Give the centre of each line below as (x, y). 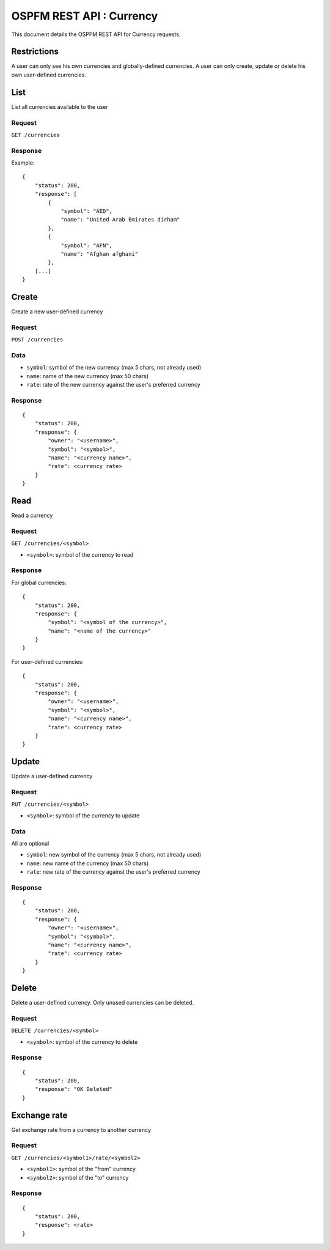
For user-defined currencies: (47, 661)
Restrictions (35, 52)
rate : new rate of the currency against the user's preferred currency (114, 872)
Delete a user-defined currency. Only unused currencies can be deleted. (103, 1003)
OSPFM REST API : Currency (85, 16)
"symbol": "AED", (87, 211)
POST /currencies (37, 340)
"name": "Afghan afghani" (100, 254)
